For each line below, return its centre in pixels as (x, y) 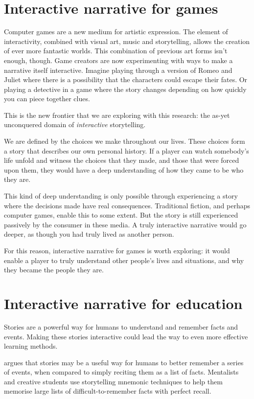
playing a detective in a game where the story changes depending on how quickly (125, 89)
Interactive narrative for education (123, 303)
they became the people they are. (54, 270)
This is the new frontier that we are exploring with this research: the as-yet (117, 115)
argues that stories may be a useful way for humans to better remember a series (124, 362)
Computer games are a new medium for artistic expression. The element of (116, 32)
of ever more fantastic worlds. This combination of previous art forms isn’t (116, 51)
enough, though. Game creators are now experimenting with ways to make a (118, 60)
